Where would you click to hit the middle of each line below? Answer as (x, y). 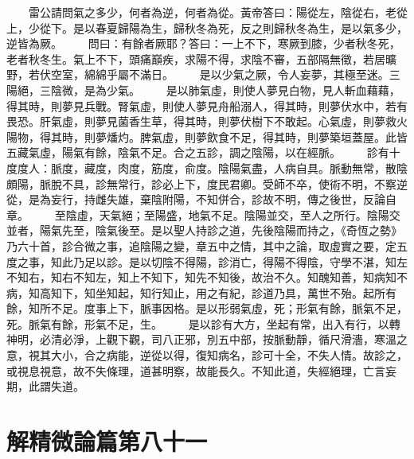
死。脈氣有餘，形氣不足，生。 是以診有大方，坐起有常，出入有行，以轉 (203, 323)
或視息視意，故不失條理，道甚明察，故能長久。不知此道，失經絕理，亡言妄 (201, 370)
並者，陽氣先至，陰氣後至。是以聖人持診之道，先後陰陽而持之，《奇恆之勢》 (204, 230)
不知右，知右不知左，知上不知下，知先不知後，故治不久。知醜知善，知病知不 (207, 277)
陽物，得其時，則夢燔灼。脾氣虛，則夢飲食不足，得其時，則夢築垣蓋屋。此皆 (207, 136)
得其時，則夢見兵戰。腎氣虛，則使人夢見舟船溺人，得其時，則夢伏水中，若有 (207, 105)
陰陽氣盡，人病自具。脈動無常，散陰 (312, 167)
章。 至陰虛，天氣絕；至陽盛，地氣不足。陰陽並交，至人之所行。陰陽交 (203, 214)
